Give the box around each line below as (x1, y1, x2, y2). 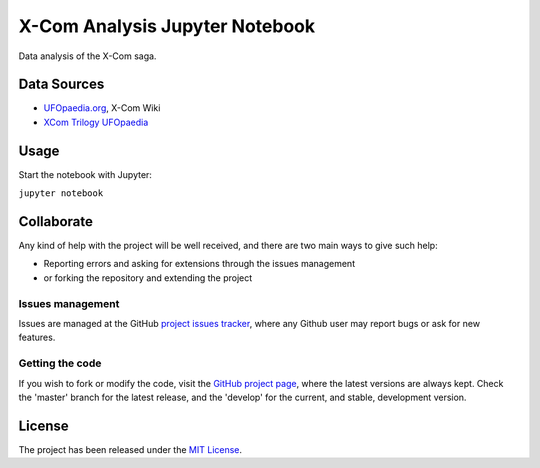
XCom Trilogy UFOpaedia (43, 116, 149, 128)
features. (18, 331, 56, 344)
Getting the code (18, 356, 102, 370)
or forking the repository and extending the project (43, 271, 253, 284)
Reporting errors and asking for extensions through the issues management (43, 258, 355, 270)
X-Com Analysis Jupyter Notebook (18, 15, 316, 37)
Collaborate (18, 213, 94, 230)
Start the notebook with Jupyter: (18, 168, 152, 180)
